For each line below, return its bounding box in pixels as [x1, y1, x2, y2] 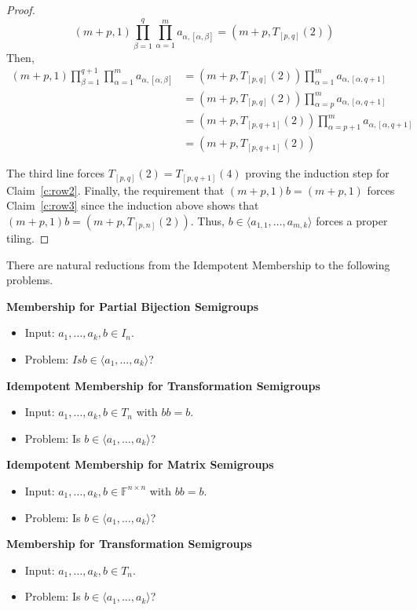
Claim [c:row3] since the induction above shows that [6, 197, 259, 214]
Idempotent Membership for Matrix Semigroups [6, 456, 274, 473]
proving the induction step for [245, 165, 390, 181]
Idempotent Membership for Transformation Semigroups [6, 377, 320, 393]
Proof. [6, 2, 35, 17]
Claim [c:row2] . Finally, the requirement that [6, 181, 225, 198]
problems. [6, 272, 53, 288]
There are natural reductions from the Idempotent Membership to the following [6, 256, 390, 272]
